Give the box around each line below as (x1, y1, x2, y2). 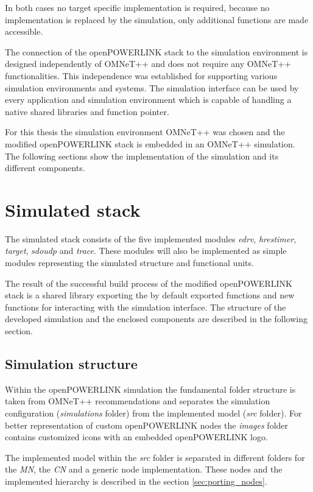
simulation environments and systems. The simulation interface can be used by (5, 81, 299, 94)
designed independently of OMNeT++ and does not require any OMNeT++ (5, 57, 292, 70)
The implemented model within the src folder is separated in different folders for (5, 451, 305, 463)
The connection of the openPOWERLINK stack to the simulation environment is (5, 45, 308, 58)
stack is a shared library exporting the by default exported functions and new (5, 289, 295, 301)
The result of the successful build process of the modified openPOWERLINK (5, 276, 292, 289)
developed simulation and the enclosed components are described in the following (5, 312, 308, 325)
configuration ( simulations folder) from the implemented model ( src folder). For (5, 406, 302, 419)
